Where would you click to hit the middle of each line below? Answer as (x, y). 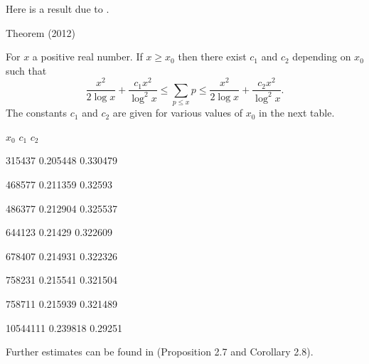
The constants (37, 113)
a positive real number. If (87, 57)
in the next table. (297, 113)
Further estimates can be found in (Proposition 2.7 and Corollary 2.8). (160, 352)
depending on (322, 57)
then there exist (212, 57)
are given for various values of (178, 113)
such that (26, 70)
